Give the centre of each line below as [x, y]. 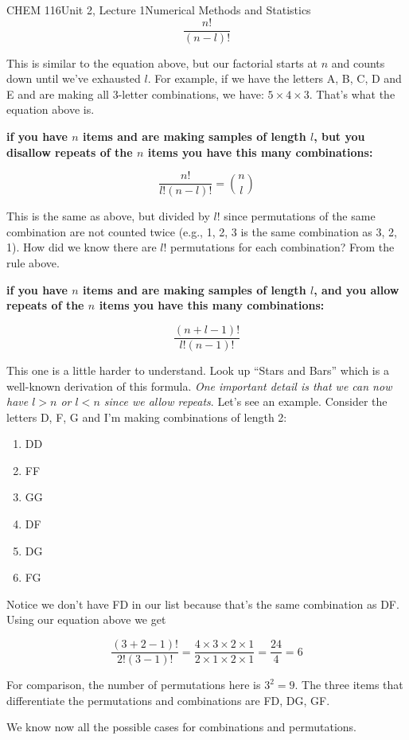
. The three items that [349, 685]
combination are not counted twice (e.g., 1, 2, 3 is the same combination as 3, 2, [202, 231]
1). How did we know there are [82, 247]
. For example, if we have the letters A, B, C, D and [275, 78]
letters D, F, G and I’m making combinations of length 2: [147, 417]
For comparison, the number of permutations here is [134, 685]
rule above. [33, 263]
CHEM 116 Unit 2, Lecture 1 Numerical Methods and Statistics [159, 10]
